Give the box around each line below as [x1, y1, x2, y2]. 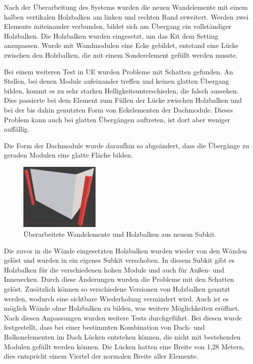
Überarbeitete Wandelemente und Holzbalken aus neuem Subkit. [23, 229, 217, 239]
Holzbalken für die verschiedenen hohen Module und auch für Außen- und [4, 264, 224, 274]
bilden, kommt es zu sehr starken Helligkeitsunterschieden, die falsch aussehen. [4, 85, 239, 95]
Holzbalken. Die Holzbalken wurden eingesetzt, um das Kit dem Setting [4, 30, 218, 41]
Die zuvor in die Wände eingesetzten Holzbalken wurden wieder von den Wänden [4, 245, 247, 255]
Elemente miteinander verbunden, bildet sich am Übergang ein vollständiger [4, 21, 232, 31]
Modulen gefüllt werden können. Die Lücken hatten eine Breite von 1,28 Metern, [4, 341, 245, 351]
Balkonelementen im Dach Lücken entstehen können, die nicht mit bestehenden [4, 331, 241, 341]
